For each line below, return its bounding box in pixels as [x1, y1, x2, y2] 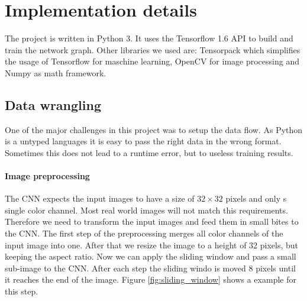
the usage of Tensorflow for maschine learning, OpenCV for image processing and [5, 55, 299, 67]
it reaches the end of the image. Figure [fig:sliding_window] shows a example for [5, 273, 296, 286]
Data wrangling [5, 95, 101, 114]
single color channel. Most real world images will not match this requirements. [5, 203, 288, 216]
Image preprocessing [5, 170, 90, 182]
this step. [5, 285, 38, 297]
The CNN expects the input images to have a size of [5, 192, 195, 205]
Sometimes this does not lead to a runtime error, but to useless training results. [5, 146, 293, 158]
